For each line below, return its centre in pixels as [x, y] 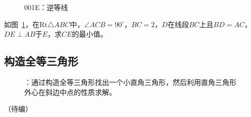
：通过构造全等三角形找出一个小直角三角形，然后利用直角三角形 [130, 82]
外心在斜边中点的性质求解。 [70, 92]
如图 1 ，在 [22, 24]
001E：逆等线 [46, 7]
